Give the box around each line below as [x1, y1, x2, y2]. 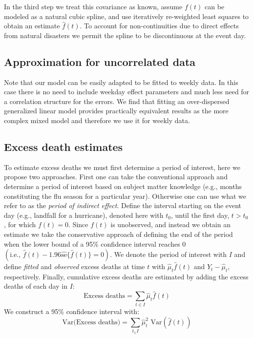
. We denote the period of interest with [110, 249, 227, 259]
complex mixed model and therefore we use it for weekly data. [4, 115, 190, 125]
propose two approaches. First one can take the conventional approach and [4, 171, 228, 182]
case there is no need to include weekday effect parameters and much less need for [4, 86, 250, 97]
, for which [4, 219, 36, 230]
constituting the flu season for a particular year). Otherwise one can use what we [4, 190, 247, 201]
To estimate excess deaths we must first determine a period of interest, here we [4, 162, 241, 172]
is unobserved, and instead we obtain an [110, 219, 231, 230]
